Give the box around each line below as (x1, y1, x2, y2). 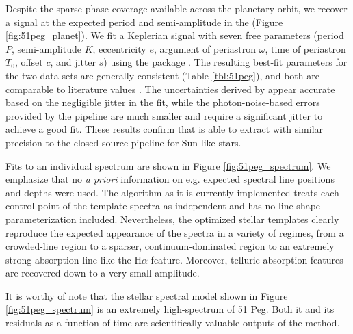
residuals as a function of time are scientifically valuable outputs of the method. (5, 316, 340, 330)
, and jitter (50, 55, 96, 69)
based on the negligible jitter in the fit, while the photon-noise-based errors (5, 95, 320, 110)
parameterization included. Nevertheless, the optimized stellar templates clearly (5, 211, 339, 226)
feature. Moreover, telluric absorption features (151, 252, 343, 266)
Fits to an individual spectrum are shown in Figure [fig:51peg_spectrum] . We (5, 158, 331, 172)
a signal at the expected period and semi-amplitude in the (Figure (5, 14, 283, 29)
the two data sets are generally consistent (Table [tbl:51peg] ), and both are (5, 68, 319, 82)
